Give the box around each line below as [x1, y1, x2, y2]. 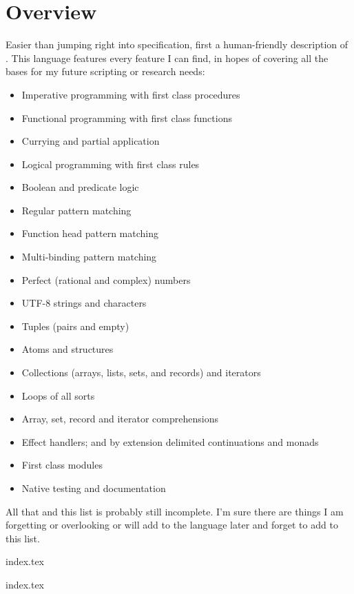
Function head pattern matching [21, 226, 159, 240]
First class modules [21, 458, 103, 472]
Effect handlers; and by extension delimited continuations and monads [21, 434, 319, 449]
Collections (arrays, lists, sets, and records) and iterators [21, 365, 261, 380]
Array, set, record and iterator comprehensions [21, 411, 218, 426]
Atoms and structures [21, 342, 114, 356]
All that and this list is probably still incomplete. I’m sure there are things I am [6, 504, 344, 518]
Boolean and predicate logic [21, 180, 139, 194]
